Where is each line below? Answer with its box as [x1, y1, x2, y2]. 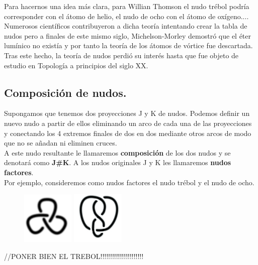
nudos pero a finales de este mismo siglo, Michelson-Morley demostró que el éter [4, 30, 251, 41]
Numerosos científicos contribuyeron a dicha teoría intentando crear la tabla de [4, 21, 247, 31]
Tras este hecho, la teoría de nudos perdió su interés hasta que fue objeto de [4, 50, 239, 60]
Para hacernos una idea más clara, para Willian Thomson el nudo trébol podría [4, 1, 249, 11]
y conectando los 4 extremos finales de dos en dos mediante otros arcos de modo [4, 127, 251, 138]
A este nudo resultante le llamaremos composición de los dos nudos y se [4, 147, 231, 158]
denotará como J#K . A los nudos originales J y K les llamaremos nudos [4, 157, 231, 168]
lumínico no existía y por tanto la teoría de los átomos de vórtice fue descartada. [4, 40, 253, 51]
